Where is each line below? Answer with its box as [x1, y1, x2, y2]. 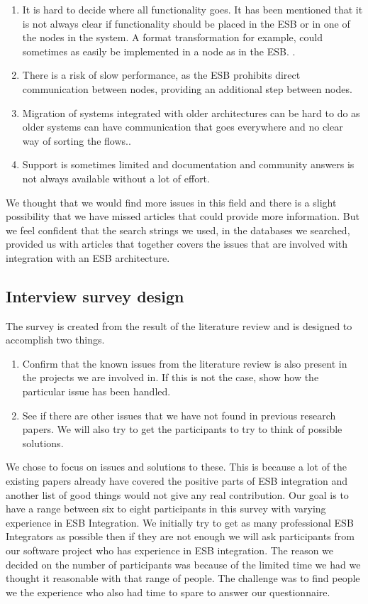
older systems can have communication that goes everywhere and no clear [22, 119, 343, 134]
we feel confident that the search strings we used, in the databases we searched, [6, 222, 350, 237]
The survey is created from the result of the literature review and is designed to [6, 318, 352, 333]
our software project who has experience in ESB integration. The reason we [6, 543, 334, 558]
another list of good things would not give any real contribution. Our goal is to [6, 487, 349, 502]
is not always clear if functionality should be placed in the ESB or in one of [22, 16, 350, 31]
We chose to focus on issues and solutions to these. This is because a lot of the [6, 459, 347, 474]
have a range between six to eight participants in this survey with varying [6, 501, 326, 516]
